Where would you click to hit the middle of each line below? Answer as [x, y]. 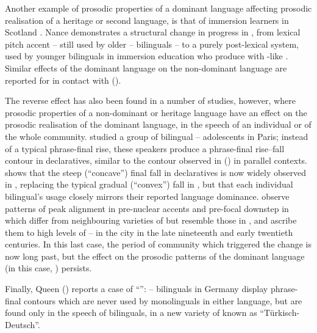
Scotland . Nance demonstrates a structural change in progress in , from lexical [153, 32]
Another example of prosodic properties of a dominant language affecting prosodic [158, 8]
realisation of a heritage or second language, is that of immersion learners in [147, 20]
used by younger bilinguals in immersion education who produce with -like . [147, 56]
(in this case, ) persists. [48, 268]
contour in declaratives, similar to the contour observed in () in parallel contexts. [156, 160]
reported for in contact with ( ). [63, 80]
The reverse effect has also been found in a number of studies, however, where [150, 101]
